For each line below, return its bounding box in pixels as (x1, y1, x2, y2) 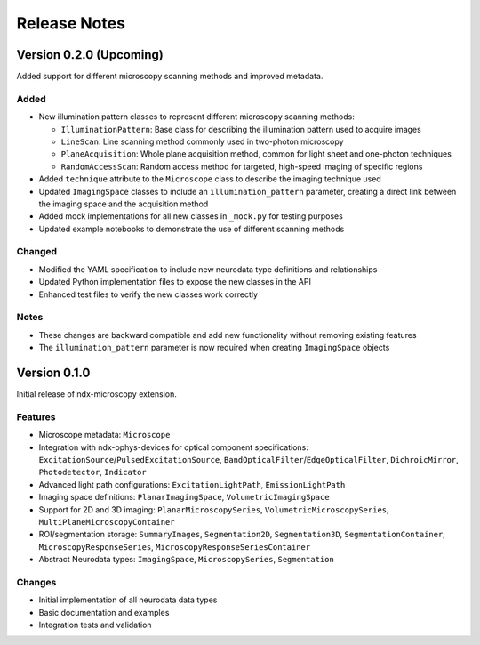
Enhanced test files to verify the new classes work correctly (38, 289, 258, 300)
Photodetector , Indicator (38, 467, 147, 478)
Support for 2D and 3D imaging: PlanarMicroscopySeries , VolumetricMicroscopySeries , (38, 504, 390, 515)
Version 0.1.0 (16, 365, 91, 380)
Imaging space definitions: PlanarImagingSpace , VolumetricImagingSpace (38, 492, 330, 503)
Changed (16, 246, 58, 258)
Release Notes (16, 13, 126, 33)
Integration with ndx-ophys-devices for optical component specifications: (38, 441, 308, 453)
